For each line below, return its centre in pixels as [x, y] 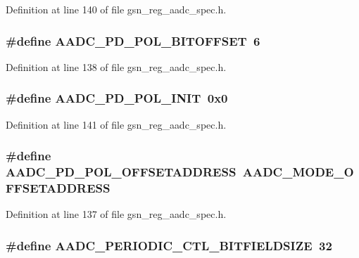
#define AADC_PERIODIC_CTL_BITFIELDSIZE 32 [169, 245]
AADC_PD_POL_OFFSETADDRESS [121, 172]
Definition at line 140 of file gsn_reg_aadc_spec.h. [116, 9]
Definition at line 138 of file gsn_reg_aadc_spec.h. [116, 66]
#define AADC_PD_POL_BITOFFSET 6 [133, 40]
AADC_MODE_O [298, 172]
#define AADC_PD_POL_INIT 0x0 [117, 98]
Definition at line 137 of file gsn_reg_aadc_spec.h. [116, 214]
